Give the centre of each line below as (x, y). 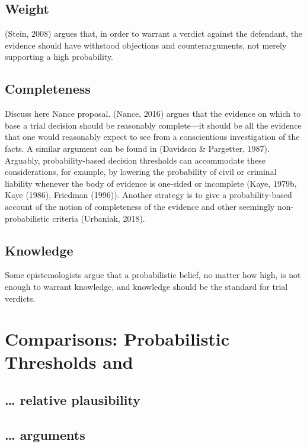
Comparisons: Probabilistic (117, 339)
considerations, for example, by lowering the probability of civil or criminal (141, 172)
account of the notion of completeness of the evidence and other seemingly (140, 206)
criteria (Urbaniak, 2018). (99, 218)
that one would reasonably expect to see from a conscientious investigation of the (152, 137)
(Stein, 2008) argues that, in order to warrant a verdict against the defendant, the (154, 33)
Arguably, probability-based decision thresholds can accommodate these (135, 160)
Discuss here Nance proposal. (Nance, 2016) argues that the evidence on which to (153, 114)
